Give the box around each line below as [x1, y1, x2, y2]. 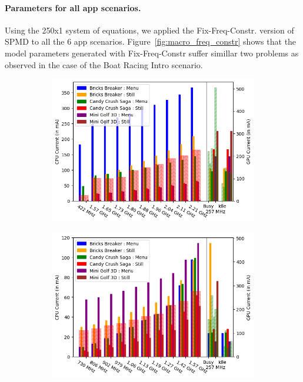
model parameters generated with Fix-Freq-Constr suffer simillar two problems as [5, 46, 299, 59]
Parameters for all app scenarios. [5, 1, 141, 14]
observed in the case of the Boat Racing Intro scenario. [5, 58, 203, 71]
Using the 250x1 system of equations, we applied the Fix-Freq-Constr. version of [5, 24, 294, 36]
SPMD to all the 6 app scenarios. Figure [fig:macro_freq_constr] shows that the [5, 35, 297, 48]
